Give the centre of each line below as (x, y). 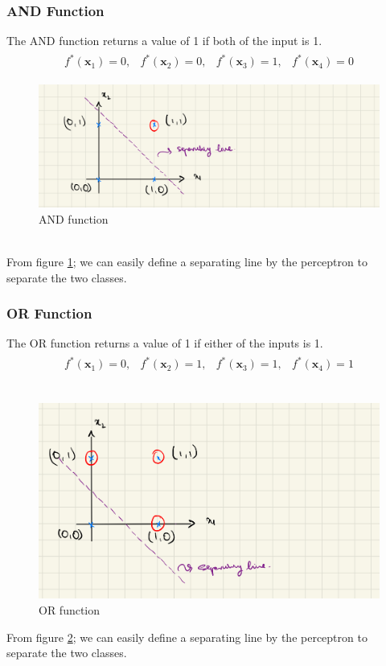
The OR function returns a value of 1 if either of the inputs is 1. (165, 343)
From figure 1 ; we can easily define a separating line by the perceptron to (187, 261)
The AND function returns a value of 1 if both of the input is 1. (164, 41)
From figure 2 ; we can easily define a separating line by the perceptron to (187, 637)
